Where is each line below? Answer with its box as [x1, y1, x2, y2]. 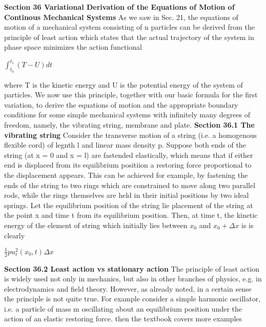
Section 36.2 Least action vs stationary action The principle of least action [4, 263, 259, 274]
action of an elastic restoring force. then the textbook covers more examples [4, 313, 242, 324]
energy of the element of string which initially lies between [4, 219, 188, 230]
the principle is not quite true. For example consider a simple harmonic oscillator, [4, 293, 261, 304]
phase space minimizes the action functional [4, 42, 142, 52]
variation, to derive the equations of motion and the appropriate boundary [4, 99, 238, 110]
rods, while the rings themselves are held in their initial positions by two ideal [4, 190, 249, 200]
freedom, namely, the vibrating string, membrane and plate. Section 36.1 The [4, 119, 255, 130]
